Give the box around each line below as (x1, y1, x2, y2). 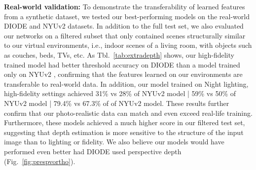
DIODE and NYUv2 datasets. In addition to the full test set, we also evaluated (4, 21, 244, 31)
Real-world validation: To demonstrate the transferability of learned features (4, 1, 245, 11)
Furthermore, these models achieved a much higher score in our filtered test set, (4, 117, 245, 128)
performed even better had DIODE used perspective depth (4, 146, 182, 156)
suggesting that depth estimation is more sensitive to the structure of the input (4, 127, 244, 137)
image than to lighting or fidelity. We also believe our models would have (4, 136, 224, 147)
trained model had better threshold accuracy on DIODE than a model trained (4, 59, 240, 69)
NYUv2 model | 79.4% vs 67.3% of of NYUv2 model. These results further (4, 98, 229, 108)
